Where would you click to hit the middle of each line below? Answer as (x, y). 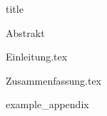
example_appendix (47, 104)
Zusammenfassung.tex (54, 80)
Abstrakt (25, 32)
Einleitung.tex (37, 57)
